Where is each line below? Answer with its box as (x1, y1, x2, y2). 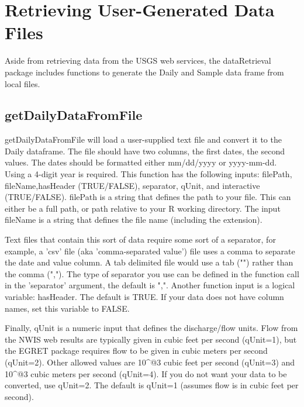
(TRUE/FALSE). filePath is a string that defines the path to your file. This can (5, 191, 291, 203)
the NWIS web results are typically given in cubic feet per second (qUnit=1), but (5, 333, 297, 345)
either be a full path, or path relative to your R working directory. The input (5, 202, 281, 214)
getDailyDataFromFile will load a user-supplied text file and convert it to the (5, 133, 282, 146)
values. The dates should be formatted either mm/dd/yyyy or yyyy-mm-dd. (5, 156, 277, 168)
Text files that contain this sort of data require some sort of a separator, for (5, 233, 276, 246)
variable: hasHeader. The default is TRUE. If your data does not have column (5, 291, 284, 303)
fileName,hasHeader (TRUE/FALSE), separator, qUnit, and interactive (5, 179, 260, 191)
